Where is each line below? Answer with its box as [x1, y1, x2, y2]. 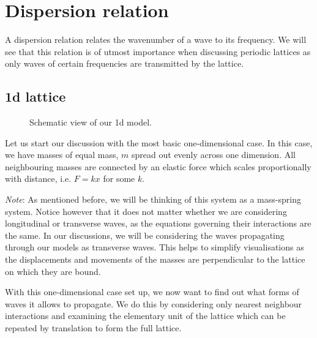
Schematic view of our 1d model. [29, 116, 152, 129]
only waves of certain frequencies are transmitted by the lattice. [5, 57, 244, 70]
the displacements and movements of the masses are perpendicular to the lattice [5, 253, 305, 266]
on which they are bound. [5, 265, 101, 277]
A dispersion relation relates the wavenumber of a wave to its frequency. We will [5, 33, 307, 46]
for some [103, 172, 135, 185]
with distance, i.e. [5, 172, 72, 185]
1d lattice [5, 87, 66, 106]
